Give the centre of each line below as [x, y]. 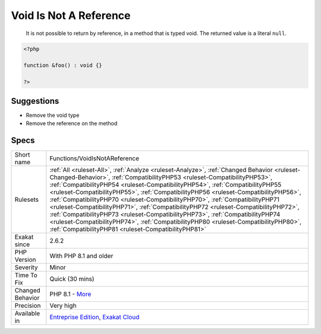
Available [27, 313]
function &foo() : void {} [63, 66]
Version [25, 259]
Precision [28, 306]
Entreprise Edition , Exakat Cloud [95, 317]
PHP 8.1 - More [70, 294]
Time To [26, 275]
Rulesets [26, 199]
